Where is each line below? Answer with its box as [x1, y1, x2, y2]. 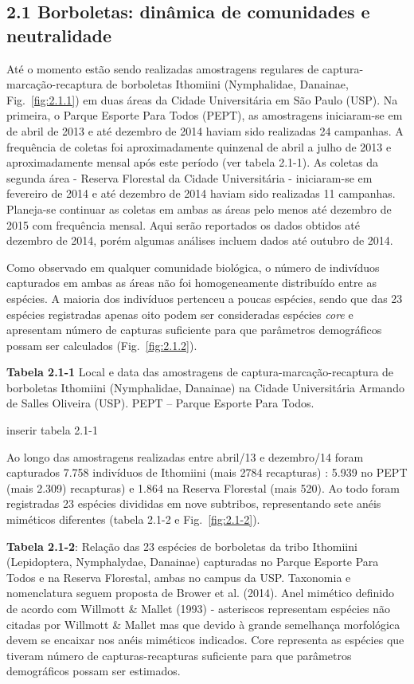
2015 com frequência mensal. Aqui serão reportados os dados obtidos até [6, 216, 360, 233]
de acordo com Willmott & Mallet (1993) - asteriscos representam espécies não [6, 600, 390, 616]
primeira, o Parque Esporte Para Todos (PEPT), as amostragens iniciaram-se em [6, 107, 403, 124]
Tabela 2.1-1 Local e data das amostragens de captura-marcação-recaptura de [6, 364, 394, 380]
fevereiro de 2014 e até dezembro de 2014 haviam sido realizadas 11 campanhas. [6, 185, 396, 202]
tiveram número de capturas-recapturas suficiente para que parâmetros [6, 647, 352, 663]
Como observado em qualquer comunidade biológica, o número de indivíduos [6, 258, 380, 275]
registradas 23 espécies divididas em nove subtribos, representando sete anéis [6, 495, 381, 512]
